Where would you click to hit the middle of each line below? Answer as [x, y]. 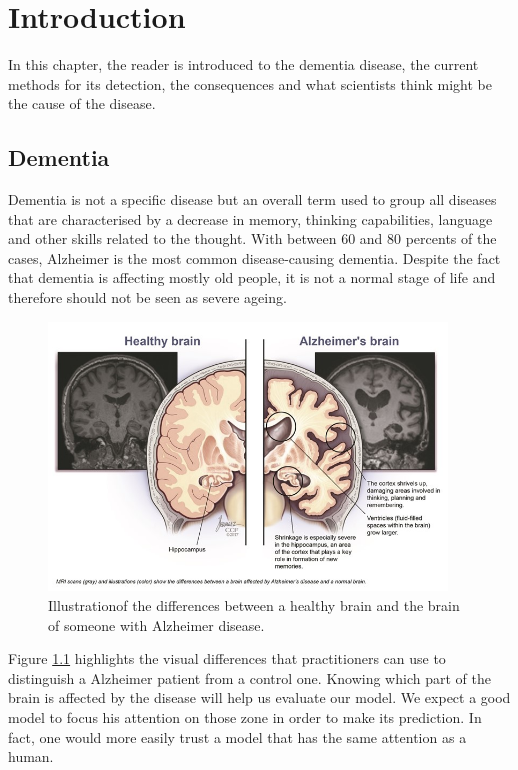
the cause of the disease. [82, 103]
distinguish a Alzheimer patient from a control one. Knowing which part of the [249, 677]
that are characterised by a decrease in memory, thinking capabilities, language [250, 218]
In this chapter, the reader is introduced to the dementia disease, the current [243, 64]
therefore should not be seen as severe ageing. [147, 297]
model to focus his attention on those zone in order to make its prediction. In [245, 716]
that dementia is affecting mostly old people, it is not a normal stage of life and [252, 277]
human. [31, 756]
